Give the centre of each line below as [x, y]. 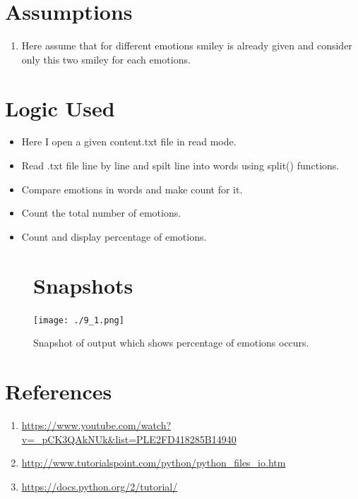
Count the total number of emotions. [101, 213]
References [59, 391]
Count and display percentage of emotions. [114, 236]
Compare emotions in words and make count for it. [132, 189]
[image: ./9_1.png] [79, 320]
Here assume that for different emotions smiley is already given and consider [187, 46]
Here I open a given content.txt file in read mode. [129, 142]
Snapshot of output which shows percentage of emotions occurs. [171, 343]
